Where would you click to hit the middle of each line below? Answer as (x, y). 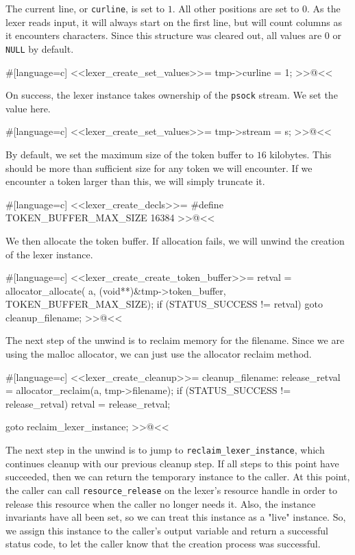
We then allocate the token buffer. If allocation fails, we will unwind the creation (175, 240)
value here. (28, 108)
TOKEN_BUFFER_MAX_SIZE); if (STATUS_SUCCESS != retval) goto (164, 304)
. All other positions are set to (236, 8)
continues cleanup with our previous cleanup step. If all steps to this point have (172, 463)
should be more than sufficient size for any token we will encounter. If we (159, 168)
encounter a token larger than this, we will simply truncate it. (135, 181)
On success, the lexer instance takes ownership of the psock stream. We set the (172, 95)
